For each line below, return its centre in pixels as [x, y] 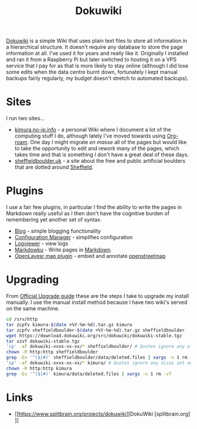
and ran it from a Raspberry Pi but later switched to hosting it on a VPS [91, 59]
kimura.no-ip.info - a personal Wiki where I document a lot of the [93, 130]
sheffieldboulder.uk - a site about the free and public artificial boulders [100, 161]
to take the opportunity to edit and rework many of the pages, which [97, 149]
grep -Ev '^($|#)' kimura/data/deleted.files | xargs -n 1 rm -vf [89, 374]
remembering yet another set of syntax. [54, 220]
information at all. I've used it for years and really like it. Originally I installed [97, 53]
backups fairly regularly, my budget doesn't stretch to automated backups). [97, 78]
